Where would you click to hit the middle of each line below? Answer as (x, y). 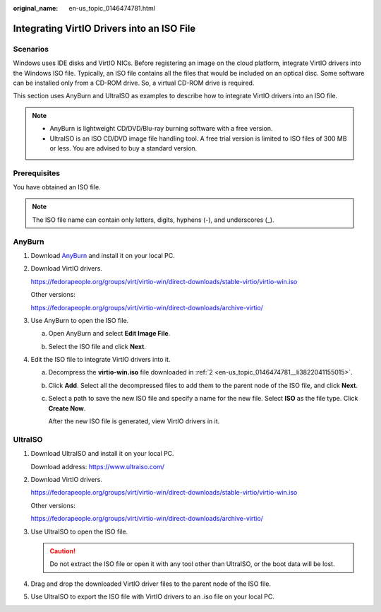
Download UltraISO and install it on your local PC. (102, 454)
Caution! (63, 551)
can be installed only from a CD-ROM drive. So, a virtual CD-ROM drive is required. (134, 83)
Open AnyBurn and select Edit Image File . (109, 334)
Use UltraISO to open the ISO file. (79, 531)
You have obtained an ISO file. (57, 187)
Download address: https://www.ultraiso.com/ (98, 466)
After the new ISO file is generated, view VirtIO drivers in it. (134, 421)
